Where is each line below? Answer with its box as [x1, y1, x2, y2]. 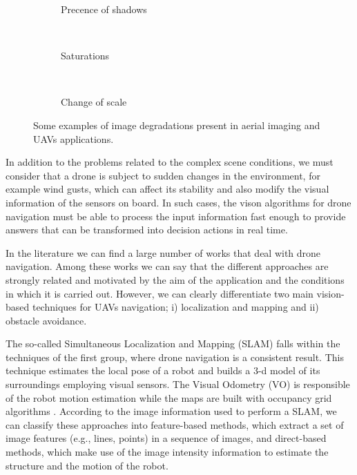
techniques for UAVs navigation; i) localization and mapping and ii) [32, 300, 319, 314]
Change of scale [61, 95, 127, 109]
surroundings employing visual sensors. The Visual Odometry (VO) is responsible [6, 377, 350, 391]
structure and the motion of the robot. [6, 458, 168, 472]
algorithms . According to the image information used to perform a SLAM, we [6, 404, 337, 418]
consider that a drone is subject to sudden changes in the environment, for [6, 168, 320, 182]
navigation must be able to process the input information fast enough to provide [6, 209, 346, 223]
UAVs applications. [33, 131, 114, 146]
